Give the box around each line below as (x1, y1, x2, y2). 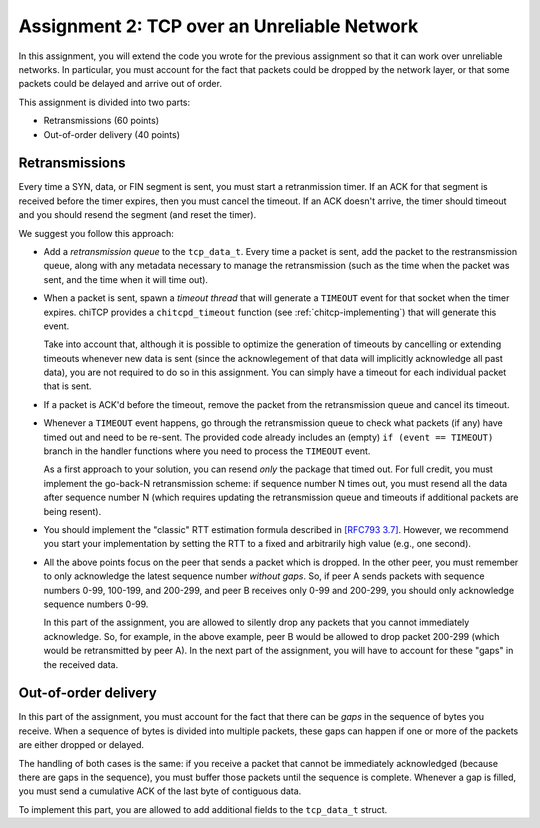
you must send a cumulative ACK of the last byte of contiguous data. (18, 785, 302, 797)
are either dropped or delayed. (18, 739, 145, 751)
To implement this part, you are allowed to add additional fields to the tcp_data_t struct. (18, 803, 388, 815)
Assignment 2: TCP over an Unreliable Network (18, 15, 419, 37)
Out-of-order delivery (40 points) (43, 128, 180, 140)
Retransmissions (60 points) (43, 115, 160, 127)
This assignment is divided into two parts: (18, 96, 191, 108)
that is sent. (43, 380, 92, 392)
